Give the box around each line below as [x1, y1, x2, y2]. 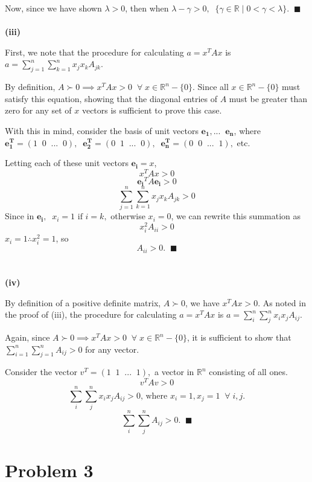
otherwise [110, 210, 145, 222]
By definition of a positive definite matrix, [5, 296, 161, 309]
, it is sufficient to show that [186, 331, 291, 344]
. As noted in [258, 296, 306, 309]
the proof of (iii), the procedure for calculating [5, 308, 177, 321]
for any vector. [85, 342, 139, 355]
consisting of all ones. [209, 365, 288, 378]
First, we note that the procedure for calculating [5, 45, 184, 58]
